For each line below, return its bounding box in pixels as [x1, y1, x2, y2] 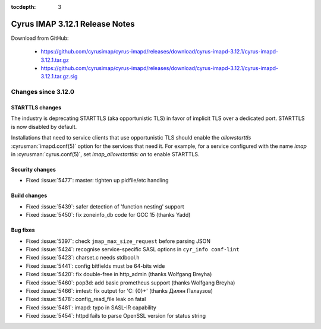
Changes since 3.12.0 [11, 88, 74, 96]
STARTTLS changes [11, 104, 62, 111]
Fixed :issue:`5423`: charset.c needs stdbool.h [26, 254, 140, 261]
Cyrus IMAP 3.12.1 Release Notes [11, 18, 135, 29]
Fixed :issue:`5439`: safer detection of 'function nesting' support [26, 203, 184, 210]
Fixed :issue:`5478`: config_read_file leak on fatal [26, 296, 146, 303]
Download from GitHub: [11, 34, 69, 42]
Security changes [11, 166, 56, 173]
